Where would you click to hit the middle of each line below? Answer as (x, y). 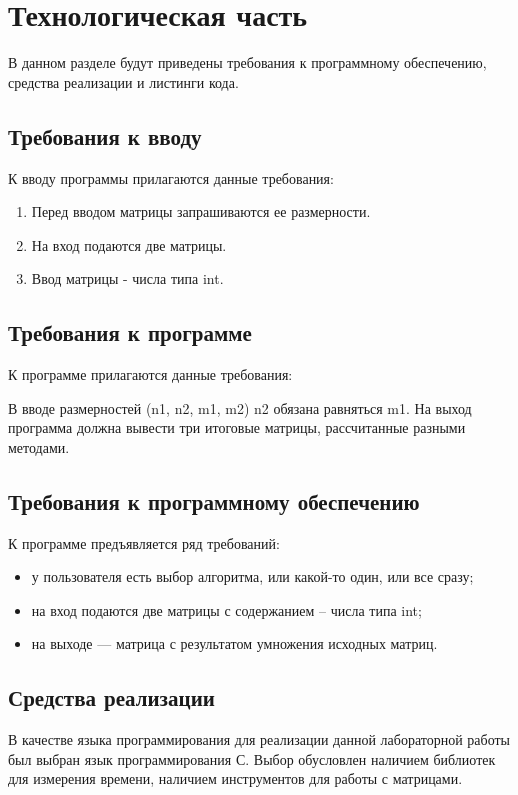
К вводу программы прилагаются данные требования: (171, 177)
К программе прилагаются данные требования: (150, 374)
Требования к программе (130, 332)
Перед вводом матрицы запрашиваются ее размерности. (201, 211)
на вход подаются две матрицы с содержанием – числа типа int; (226, 609)
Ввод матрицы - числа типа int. (127, 278)
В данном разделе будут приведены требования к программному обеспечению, (247, 62)
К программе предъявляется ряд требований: (144, 542)
